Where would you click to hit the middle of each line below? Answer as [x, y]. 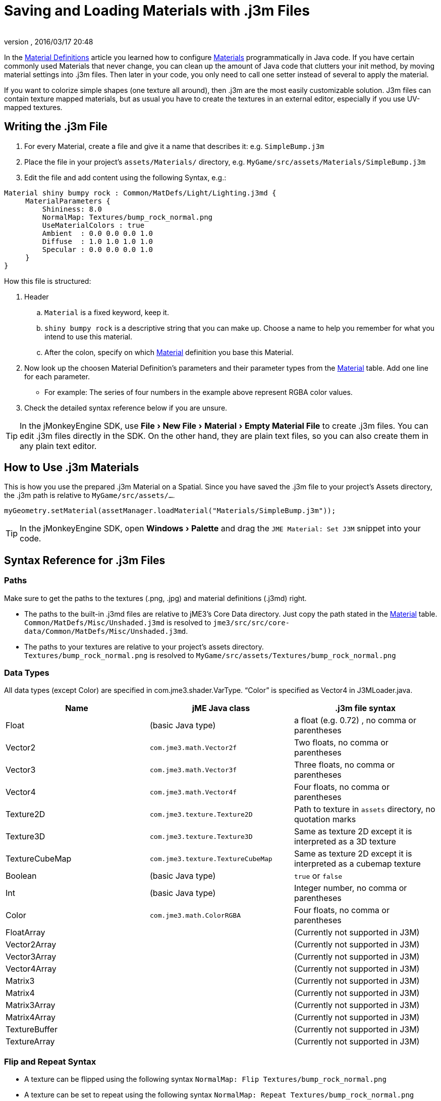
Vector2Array [31, 945]
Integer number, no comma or [350, 888]
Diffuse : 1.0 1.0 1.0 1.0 [98, 241]
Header [37, 296]
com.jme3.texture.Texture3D [201, 836]
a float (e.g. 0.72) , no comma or [355, 720]
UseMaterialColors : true [93, 225]
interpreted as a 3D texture [345, 842]
